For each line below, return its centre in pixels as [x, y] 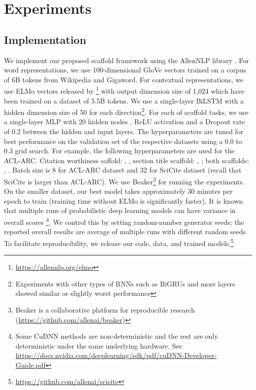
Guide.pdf [31, 365]
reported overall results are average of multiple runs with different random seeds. [126, 231]
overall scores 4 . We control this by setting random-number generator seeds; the [124, 221]
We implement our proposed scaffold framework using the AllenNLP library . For [127, 60]
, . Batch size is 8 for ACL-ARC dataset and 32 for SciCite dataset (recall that [123, 170]
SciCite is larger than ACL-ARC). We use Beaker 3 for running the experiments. [124, 181]
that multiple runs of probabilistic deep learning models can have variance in [120, 210]
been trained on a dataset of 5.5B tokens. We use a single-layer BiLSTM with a [124, 100]
